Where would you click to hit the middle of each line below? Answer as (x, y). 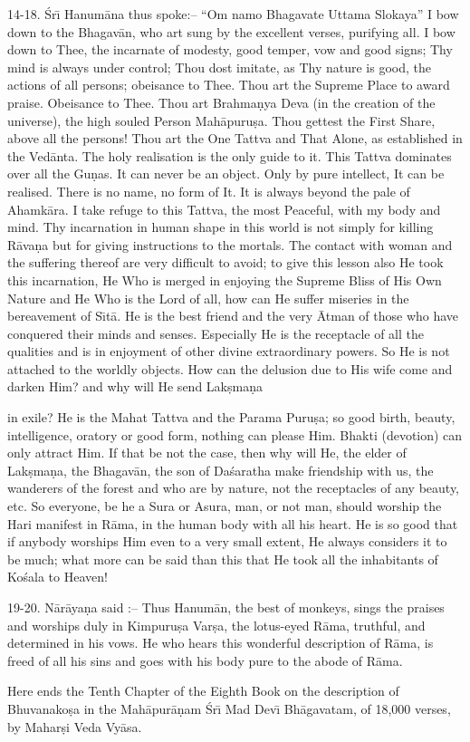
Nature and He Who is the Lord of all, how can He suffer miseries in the (208, 298)
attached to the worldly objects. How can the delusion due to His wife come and (230, 368)
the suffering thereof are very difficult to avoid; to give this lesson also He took (225, 262)
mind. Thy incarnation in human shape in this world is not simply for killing (221, 227)
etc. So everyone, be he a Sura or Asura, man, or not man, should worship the (225, 506)
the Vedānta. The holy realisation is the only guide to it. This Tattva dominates (230, 155)
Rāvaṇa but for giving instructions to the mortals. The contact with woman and (230, 244)
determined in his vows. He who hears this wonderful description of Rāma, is (221, 643)
